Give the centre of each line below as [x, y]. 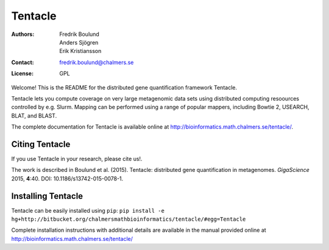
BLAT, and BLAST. [34, 115]
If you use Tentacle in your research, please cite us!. [77, 159]
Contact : [23, 62]
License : [22, 74]
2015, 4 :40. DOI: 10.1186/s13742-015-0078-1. [67, 178]
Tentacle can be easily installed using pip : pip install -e [88, 210]
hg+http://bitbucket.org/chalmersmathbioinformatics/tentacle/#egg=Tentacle [129, 219]
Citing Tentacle [41, 144]
